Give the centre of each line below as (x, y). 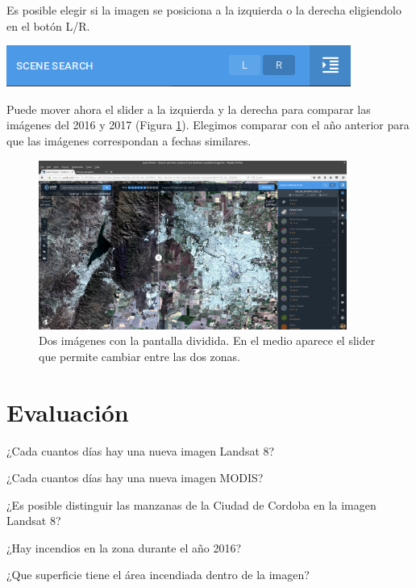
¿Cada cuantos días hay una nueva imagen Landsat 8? (141, 450)
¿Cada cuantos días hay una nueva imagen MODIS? (135, 478)
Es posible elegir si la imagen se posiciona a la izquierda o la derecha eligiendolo (204, 10)
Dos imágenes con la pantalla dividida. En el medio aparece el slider (207, 340)
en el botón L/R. (48, 25)
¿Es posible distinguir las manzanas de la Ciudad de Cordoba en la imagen (191, 504)
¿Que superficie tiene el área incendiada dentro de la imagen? (158, 575)
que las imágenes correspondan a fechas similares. (129, 140)
